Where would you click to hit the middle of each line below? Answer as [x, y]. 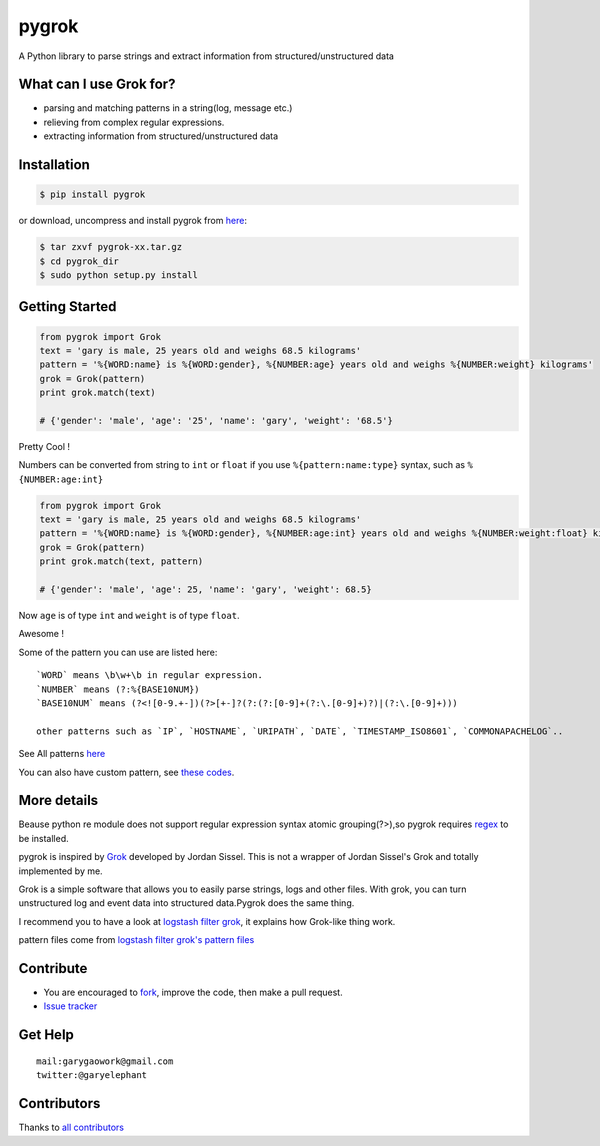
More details [58, 800]
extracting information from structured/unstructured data [161, 136]
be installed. [43, 838]
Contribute [53, 968]
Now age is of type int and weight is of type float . [129, 615]
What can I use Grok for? [97, 84]
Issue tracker [70, 1006]
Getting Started [67, 306]
